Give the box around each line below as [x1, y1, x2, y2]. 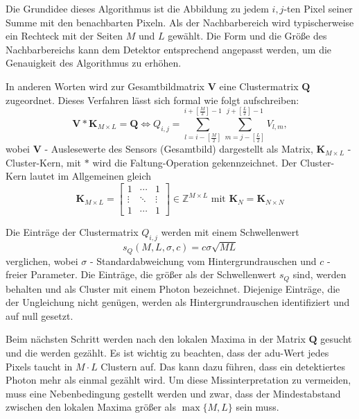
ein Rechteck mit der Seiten [6, 28, 123, 43]
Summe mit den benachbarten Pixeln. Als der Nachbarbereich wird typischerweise [6, 15, 354, 29]
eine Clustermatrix [219, 78, 299, 93]
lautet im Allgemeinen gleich [30, 169, 152, 183]
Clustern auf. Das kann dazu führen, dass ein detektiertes [100, 359, 346, 373]
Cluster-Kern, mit [6, 155, 82, 169]
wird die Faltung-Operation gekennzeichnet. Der [92, 155, 297, 169]
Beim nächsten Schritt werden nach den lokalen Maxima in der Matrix [6, 332, 306, 346]
